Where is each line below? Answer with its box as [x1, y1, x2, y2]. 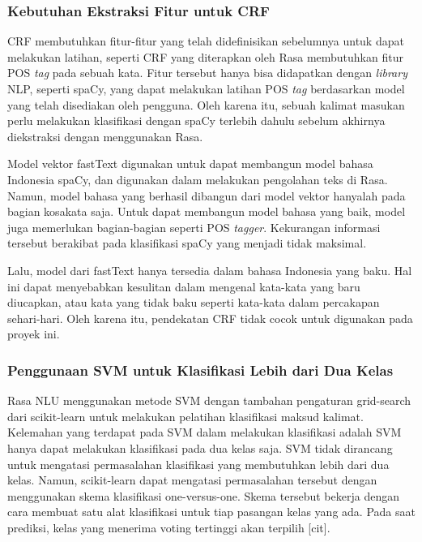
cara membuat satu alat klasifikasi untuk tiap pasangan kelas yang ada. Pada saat [7, 503, 416, 520]
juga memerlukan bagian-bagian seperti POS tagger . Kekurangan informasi [7, 218, 381, 235]
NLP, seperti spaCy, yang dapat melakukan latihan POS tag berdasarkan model [7, 80, 405, 97]
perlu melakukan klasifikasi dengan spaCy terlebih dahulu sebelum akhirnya [7, 112, 386, 129]
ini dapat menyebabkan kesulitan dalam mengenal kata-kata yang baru [7, 277, 360, 295]
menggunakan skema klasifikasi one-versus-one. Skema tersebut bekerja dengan [7, 487, 399, 504]
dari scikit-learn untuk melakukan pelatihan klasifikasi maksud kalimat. [7, 407, 364, 424]
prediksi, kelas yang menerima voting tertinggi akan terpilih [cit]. [7, 518, 330, 536]
